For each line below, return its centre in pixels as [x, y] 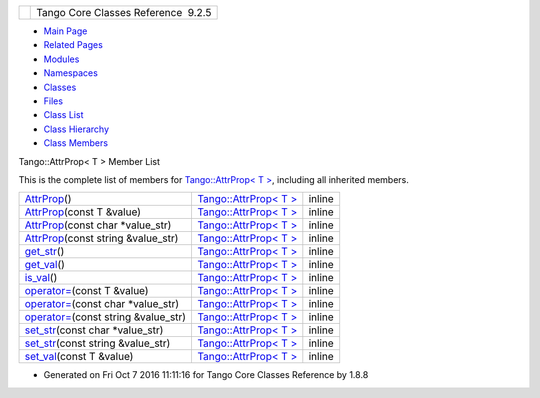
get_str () [44, 252]
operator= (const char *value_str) [102, 304]
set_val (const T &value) [79, 357]
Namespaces [71, 73]
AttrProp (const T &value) [83, 212]
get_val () [44, 265]
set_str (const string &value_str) [97, 343]
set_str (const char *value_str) [94, 330]
